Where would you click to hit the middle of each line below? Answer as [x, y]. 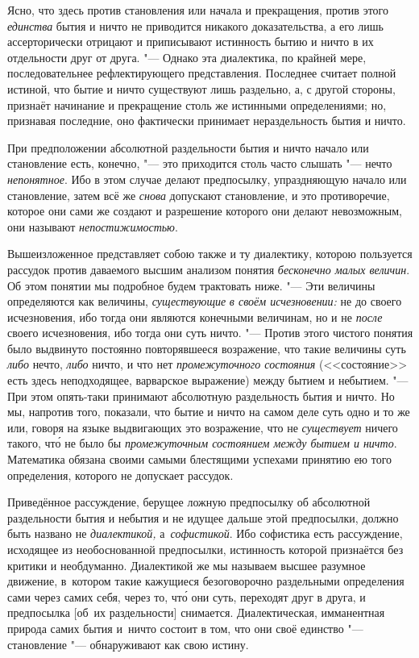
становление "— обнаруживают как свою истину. [128, 644]
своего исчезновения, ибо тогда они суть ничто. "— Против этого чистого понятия [210, 333]
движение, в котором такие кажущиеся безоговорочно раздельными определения [206, 581]
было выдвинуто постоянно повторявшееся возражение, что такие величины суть [207, 348]
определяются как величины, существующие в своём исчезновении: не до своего [205, 301]
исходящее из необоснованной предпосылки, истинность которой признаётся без [205, 549]
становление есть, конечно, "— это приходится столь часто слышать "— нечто [200, 163]
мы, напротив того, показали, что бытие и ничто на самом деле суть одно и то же [209, 412]
